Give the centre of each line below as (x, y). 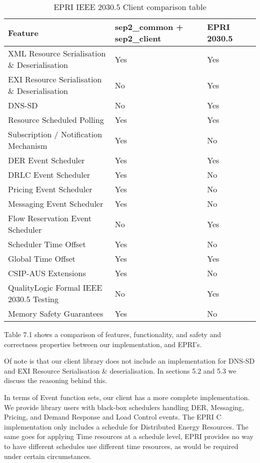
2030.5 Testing (33, 299)
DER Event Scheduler (46, 160)
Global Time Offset (42, 258)
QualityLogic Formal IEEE (55, 287)
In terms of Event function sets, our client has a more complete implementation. (127, 397)
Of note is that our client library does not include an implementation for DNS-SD (129, 361)
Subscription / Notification (55, 134)
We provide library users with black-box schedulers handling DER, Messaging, (124, 407)
